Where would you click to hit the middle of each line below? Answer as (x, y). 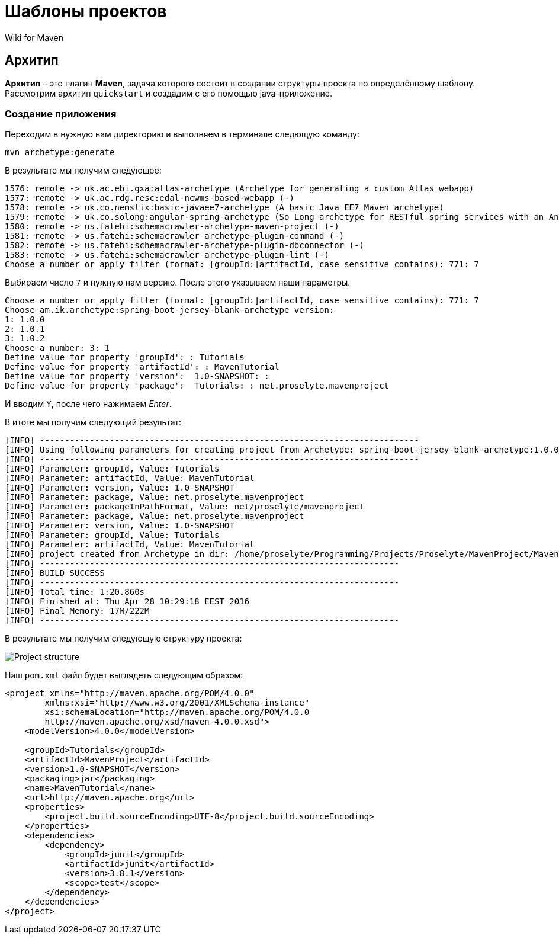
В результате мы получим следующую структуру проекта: (123, 639)
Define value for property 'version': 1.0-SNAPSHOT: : (137, 376)
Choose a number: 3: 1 (57, 348)
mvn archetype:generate (60, 153)
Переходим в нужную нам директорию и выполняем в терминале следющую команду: (182, 134)
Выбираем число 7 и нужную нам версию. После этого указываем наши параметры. (178, 283)
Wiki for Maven (34, 37)
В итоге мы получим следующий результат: (93, 422)
